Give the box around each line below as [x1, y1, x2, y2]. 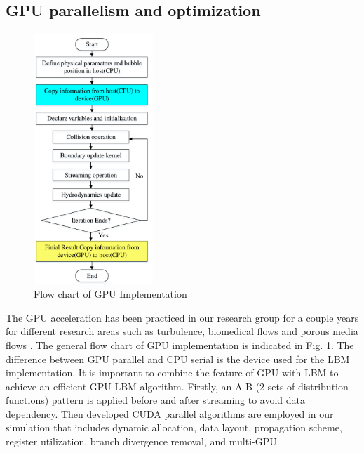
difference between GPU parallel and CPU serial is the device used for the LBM [6, 351, 350, 366]
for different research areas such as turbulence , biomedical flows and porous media [6, 324, 358, 339]
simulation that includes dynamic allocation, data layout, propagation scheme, [6, 420, 342, 435]
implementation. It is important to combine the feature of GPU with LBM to [6, 365, 339, 380]
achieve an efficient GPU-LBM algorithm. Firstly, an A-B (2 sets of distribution [6, 379, 349, 393]
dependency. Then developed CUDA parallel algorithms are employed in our [6, 406, 334, 421]
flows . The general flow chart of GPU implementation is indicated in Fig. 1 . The [6, 337, 354, 352]
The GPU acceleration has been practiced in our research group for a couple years [6, 310, 359, 324]
